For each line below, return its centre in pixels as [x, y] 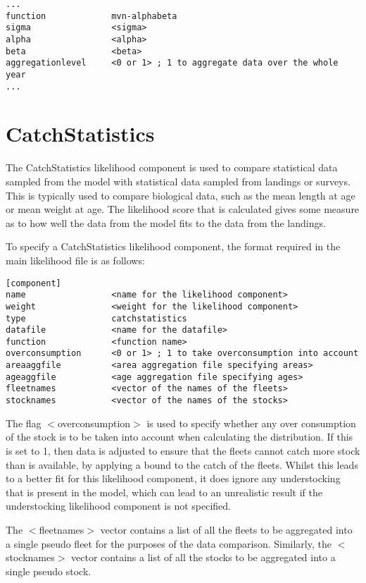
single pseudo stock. [49, 571]
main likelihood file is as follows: [75, 260]
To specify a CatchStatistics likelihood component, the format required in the [173, 246]
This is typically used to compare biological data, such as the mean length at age [181, 195]
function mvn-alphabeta [91, 16]
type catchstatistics [96, 318]
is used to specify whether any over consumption [251, 423]
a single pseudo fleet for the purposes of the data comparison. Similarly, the [169, 543]
